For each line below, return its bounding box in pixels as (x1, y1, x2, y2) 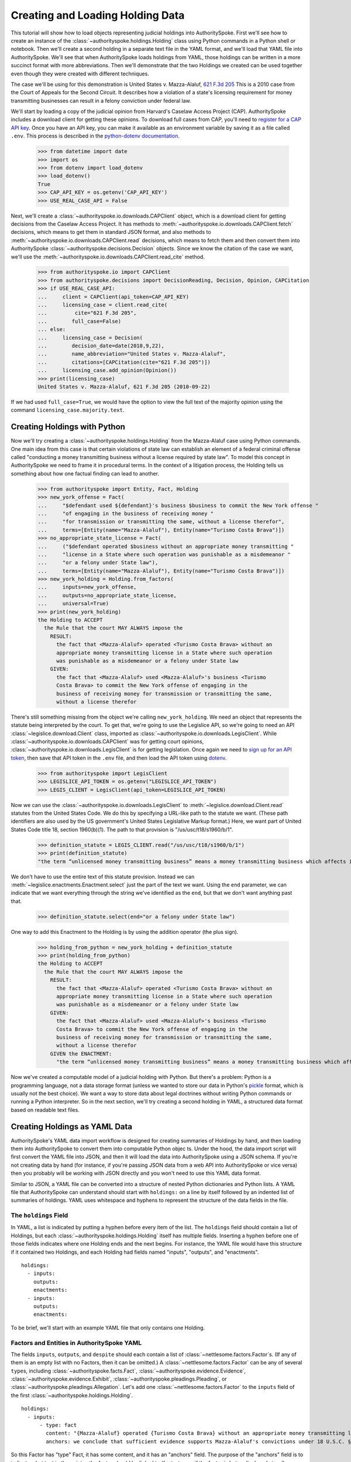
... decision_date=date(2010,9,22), (37, 343, 165, 349)
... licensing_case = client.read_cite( (37, 302, 168, 308)
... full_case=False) (37, 318, 122, 325)
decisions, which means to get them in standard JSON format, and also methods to (11, 229, 211, 236)
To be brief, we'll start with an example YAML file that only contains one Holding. (11, 1324, 205, 1331)
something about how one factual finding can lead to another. (11, 470, 159, 477)
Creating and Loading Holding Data (11, 9, 185, 22)
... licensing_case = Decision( (37, 334, 143, 341)
